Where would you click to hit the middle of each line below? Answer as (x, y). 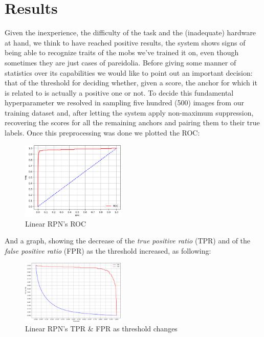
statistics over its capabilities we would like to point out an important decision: (129, 72)
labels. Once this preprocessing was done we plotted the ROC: (102, 133)
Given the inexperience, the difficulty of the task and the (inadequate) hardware (130, 32)
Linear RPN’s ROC (56, 223)
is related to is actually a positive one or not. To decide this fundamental (119, 92)
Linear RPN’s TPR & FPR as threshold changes (101, 329)
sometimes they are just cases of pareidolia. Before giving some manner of (120, 62)
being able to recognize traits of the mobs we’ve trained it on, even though (122, 52)
